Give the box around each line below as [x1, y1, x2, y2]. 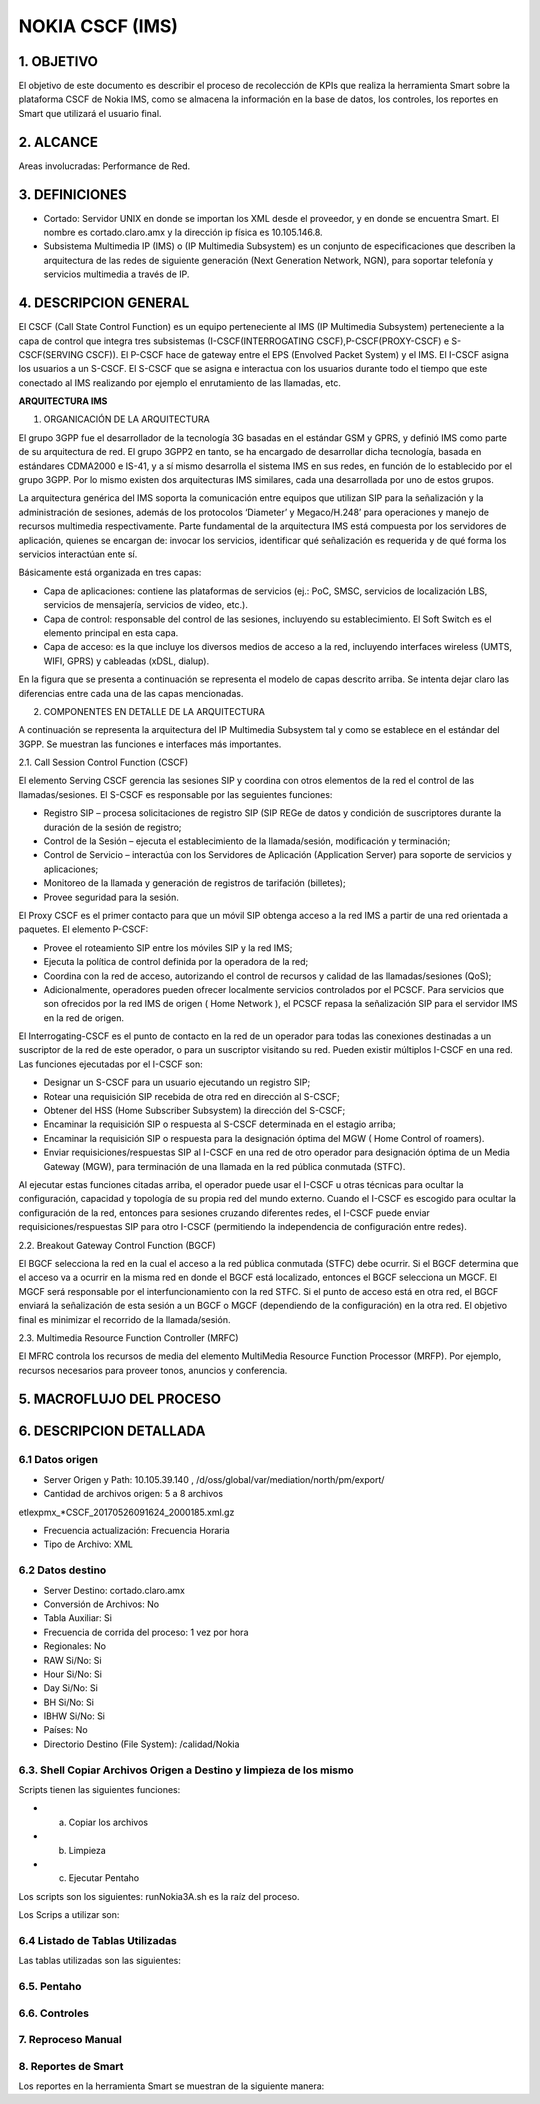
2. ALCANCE [18, 133, 99, 150]
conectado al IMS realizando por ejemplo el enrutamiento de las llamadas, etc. [18, 376, 342, 389]
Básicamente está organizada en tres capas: [18, 566, 202, 579]
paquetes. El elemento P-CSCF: [18, 923, 149, 935]
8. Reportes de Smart [18, 2059, 124, 2073]
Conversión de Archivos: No [43, 1598, 160, 1610]
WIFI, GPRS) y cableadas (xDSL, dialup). [43, 655, 210, 667]
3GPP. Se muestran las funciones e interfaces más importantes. [18, 738, 282, 750]
